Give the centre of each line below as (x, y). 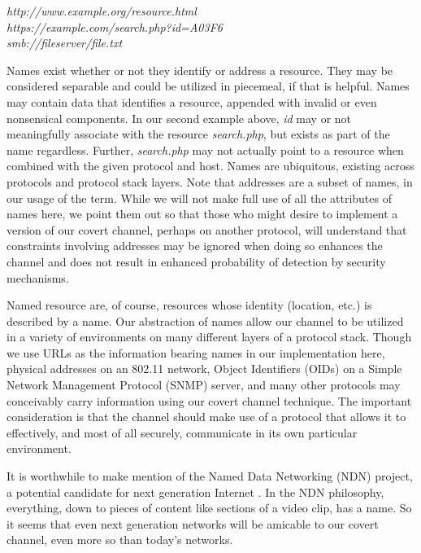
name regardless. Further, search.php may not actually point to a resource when (205, 149)
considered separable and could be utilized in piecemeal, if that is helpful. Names (208, 86)
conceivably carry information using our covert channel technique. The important (209, 400)
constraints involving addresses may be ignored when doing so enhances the (195, 246)
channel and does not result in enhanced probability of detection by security (196, 261)
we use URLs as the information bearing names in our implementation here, (196, 352)
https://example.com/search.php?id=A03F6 (115, 26)
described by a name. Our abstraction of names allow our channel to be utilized (205, 320)
